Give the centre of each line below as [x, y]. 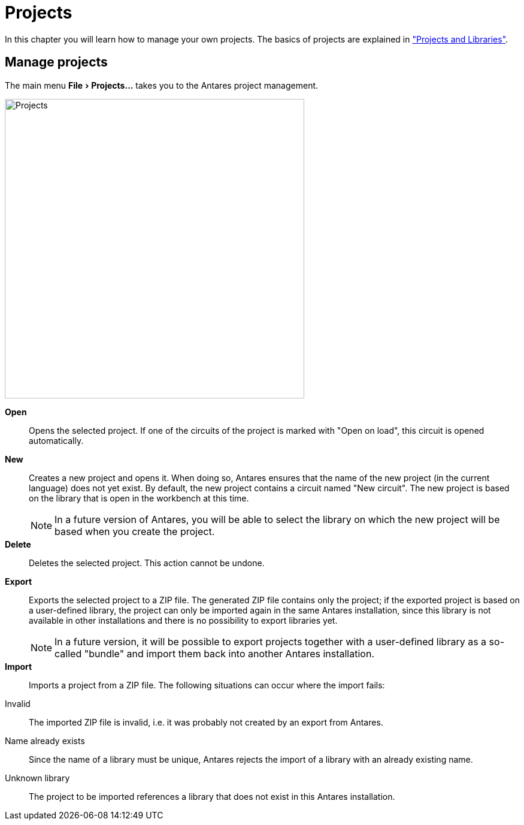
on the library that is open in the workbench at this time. [139, 498]
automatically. [56, 440]
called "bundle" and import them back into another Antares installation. [214, 653]
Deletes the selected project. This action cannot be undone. [147, 563]
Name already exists [45, 741]
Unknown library [37, 778]
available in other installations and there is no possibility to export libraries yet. [183, 620]
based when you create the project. [135, 531]
